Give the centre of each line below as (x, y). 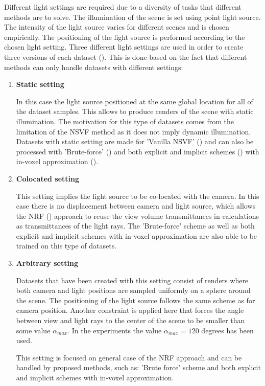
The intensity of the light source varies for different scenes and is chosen (117, 27)
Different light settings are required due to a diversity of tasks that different (123, 7)
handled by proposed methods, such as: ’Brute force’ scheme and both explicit (138, 367)
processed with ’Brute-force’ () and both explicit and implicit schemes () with (138, 151)
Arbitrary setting (47, 263)
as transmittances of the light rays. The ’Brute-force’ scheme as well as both (135, 226)
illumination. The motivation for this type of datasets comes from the (125, 121)
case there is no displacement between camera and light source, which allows (136, 206)
